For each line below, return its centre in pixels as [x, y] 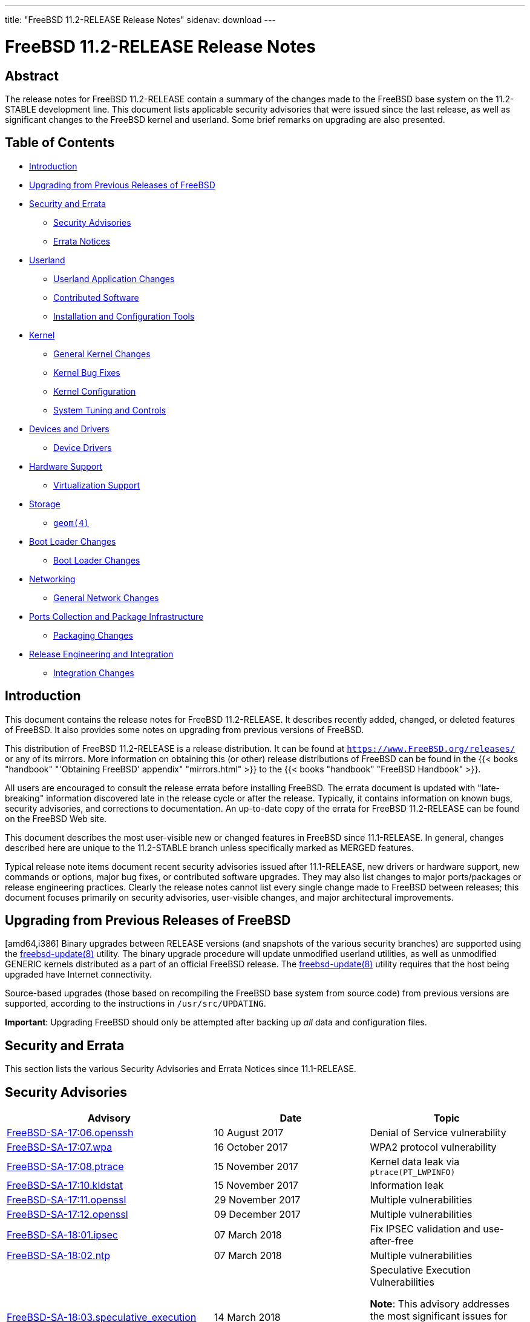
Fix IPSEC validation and [425, 1229]
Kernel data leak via [415, 1162]
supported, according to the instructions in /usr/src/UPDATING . [136, 1004]
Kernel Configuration [95, 391]
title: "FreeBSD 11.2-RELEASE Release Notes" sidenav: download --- [140, 20]
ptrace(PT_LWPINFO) [413, 1172]
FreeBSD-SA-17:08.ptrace [65, 1166]
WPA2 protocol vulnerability [433, 1147]
